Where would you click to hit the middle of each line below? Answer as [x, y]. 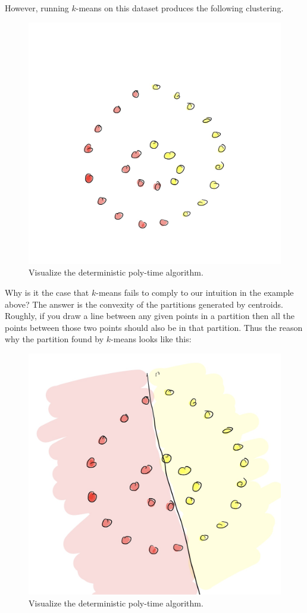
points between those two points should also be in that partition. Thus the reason [154, 327]
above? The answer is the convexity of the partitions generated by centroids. [144, 304]
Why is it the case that [47, 292]
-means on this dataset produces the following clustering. [180, 8]
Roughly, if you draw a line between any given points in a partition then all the [150, 316]
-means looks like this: [151, 339]
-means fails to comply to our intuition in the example [195, 292]
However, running [37, 8]
